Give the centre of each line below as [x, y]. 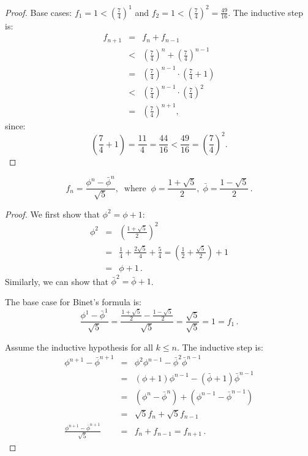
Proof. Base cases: [39, 12]
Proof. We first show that [52, 214]
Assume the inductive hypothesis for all [79, 347]
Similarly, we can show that [57, 281]
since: [15, 125]
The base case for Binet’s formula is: [73, 302]
